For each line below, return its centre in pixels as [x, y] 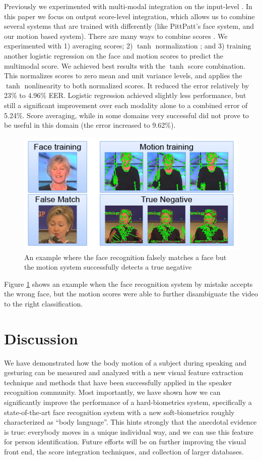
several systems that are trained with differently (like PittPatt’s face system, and [129, 26]
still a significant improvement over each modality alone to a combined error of [126, 105]
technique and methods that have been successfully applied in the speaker [118, 382]
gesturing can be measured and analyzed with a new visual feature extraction [124, 372]
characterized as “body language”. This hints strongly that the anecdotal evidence [130, 422]
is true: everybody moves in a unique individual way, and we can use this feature [129, 431]
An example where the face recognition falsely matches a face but [125, 257]
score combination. [217, 65]
